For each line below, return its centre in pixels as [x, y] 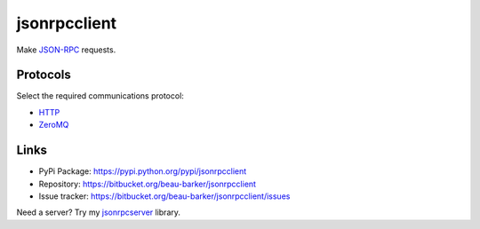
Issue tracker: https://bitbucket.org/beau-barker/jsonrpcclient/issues [164, 196]
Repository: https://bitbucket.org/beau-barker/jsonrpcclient [148, 184]
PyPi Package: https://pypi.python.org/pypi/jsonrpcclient [143, 171]
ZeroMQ [54, 125]
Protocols [44, 75]
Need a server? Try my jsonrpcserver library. [99, 212]
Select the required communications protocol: [100, 96]
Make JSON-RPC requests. [66, 50]
